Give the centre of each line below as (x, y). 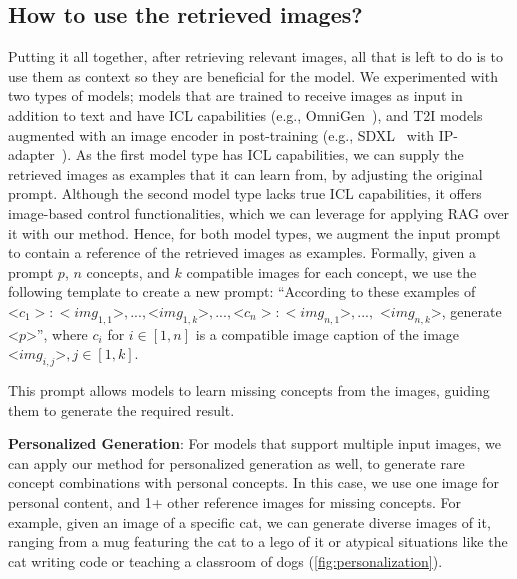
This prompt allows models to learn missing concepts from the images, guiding (249, 390)
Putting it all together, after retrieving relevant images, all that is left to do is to (255, 56)
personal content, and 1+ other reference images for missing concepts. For (235, 502)
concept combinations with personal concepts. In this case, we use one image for (253, 482)
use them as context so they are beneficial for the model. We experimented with (253, 75)
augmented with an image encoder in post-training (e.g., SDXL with (221, 134)
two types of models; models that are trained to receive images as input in (235, 95)
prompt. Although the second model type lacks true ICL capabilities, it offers (245, 193)
